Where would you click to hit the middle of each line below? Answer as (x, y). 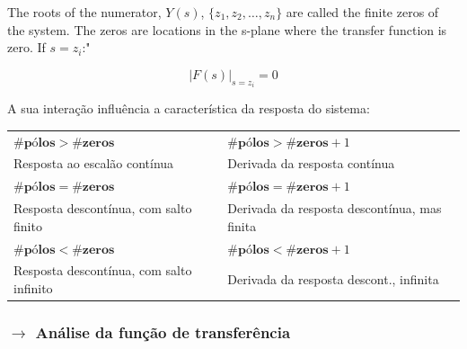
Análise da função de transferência (163, 331)
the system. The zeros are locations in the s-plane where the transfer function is (227, 29)
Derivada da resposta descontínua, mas (335, 208)
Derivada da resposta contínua (311, 163)
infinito (33, 287)
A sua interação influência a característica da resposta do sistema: (189, 108)
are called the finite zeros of (362, 12)
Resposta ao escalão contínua (94, 163)
